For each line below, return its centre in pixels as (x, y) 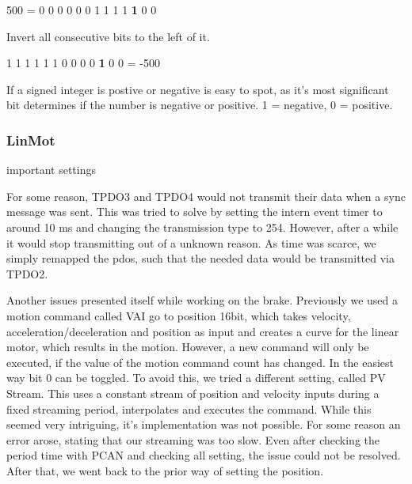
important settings (51, 170)
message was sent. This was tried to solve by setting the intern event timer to (195, 212)
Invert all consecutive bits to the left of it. (108, 36)
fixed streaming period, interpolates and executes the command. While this (189, 408)
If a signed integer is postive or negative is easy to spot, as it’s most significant (198, 89)
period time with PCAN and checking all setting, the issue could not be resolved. (204, 455)
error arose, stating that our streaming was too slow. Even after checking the (193, 439)
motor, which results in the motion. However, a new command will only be (188, 347)
